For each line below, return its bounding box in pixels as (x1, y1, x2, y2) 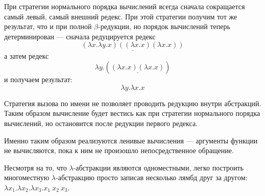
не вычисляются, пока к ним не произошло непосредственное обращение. (4, 145, 234, 156)
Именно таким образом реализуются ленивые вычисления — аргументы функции (4, 135, 258, 145)
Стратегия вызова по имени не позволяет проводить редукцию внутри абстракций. (4, 97, 261, 108)
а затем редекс (4, 50, 49, 61)
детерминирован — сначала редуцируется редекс (4, 31, 156, 41)
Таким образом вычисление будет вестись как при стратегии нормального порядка (4, 108, 260, 118)
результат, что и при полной (4, 21, 92, 32)
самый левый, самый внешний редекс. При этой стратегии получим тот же (4, 11, 237, 21)
